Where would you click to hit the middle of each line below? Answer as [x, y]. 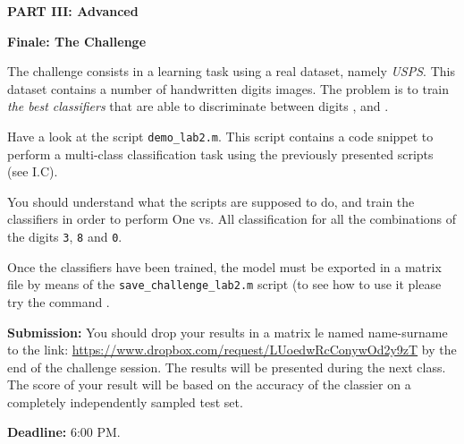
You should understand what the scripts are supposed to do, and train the [211, 201]
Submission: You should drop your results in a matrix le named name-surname [228, 332]
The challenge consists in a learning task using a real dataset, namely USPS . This [231, 71]
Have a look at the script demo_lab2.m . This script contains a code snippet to [220, 136]
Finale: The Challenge [77, 41]
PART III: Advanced [73, 11]
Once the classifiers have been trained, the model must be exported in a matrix [224, 266]
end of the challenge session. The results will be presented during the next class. [227, 367]
